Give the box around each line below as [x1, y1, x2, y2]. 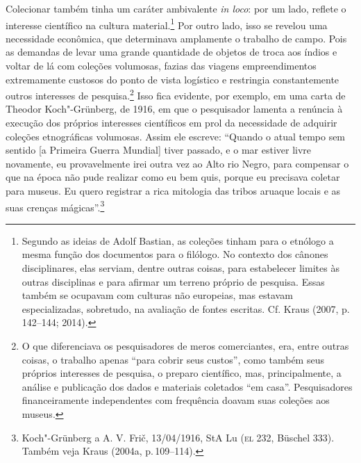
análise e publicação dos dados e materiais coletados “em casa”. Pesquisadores [22, 379, 353, 393]
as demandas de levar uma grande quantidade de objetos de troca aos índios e [6, 44, 337, 59]
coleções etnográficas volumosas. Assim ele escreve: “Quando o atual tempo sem [6, 129, 346, 143]
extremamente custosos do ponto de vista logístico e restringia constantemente [6, 72, 339, 86]
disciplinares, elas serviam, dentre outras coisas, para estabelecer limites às [22, 261, 339, 275]
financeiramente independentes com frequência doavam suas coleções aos [22, 393, 330, 407]
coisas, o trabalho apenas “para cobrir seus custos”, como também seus [22, 352, 324, 366]
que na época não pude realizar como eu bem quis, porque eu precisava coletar [6, 170, 340, 184]
